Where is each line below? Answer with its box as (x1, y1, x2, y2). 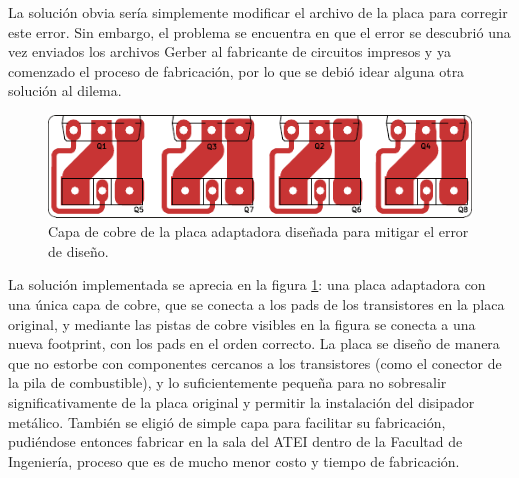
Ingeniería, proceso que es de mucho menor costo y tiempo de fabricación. (8, 450, 460, 471)
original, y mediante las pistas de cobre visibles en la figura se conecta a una (8, 313, 476, 334)
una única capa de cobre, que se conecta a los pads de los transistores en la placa (8, 293, 505, 314)
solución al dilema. (8, 80, 122, 101)
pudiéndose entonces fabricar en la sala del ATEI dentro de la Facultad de (8, 431, 463, 452)
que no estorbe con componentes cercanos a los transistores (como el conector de (8, 352, 502, 373)
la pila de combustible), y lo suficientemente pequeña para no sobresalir (8, 372, 447, 393)
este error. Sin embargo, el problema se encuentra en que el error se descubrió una (8, 21, 511, 42)
